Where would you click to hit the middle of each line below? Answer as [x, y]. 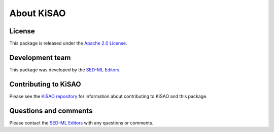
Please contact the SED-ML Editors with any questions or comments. [81, 123]
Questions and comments [51, 111]
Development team [40, 57]
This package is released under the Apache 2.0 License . [68, 43]
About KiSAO [38, 13]
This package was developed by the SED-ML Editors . [65, 70]
